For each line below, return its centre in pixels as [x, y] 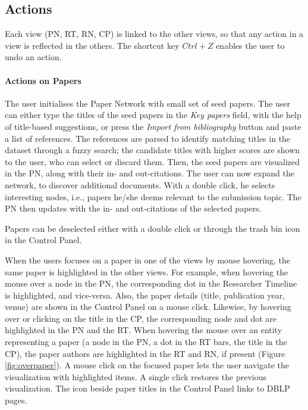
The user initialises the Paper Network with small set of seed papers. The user [148, 103]
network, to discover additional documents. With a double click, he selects [140, 184]
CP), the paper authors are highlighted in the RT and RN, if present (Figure [145, 353]
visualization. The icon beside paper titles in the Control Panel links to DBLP [147, 388]
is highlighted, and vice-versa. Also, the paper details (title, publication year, [145, 295]
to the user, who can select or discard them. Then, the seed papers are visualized [153, 161]
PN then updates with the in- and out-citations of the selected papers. [133, 208]
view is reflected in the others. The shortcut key [92, 45]
